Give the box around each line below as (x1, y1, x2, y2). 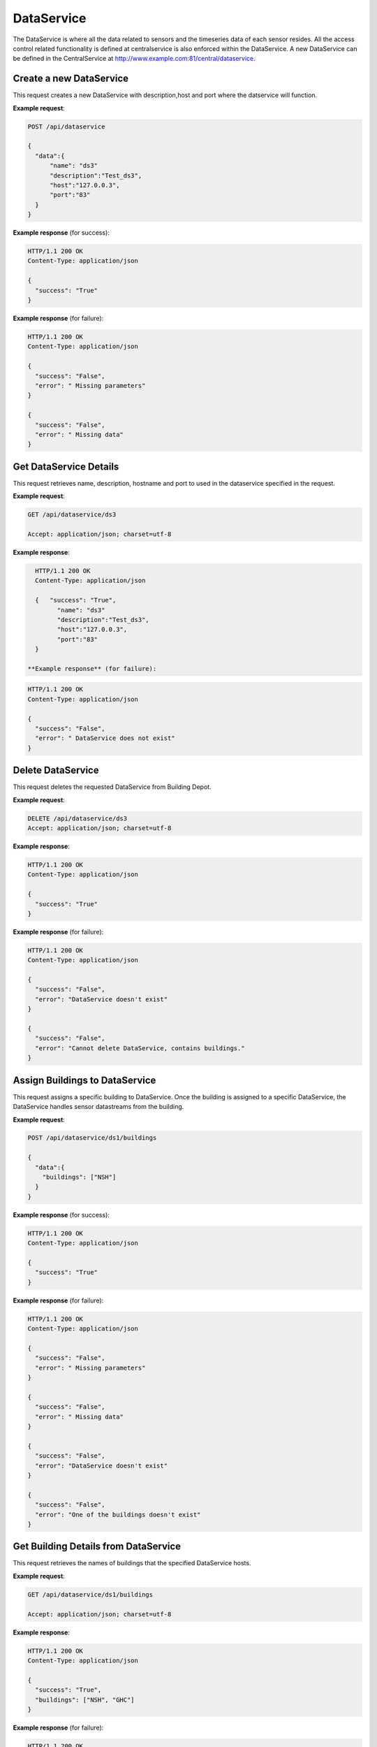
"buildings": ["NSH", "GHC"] (35, 1695, 135, 1704)
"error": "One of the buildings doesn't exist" (35, 1510, 201, 1518)
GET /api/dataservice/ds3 (27, 511, 117, 519)
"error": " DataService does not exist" (35, 734, 175, 742)
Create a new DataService (13, 73, 129, 85)
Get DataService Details (13, 461, 119, 472)
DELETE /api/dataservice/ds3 (27, 814, 128, 822)
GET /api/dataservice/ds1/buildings (27, 1590, 154, 1598)
